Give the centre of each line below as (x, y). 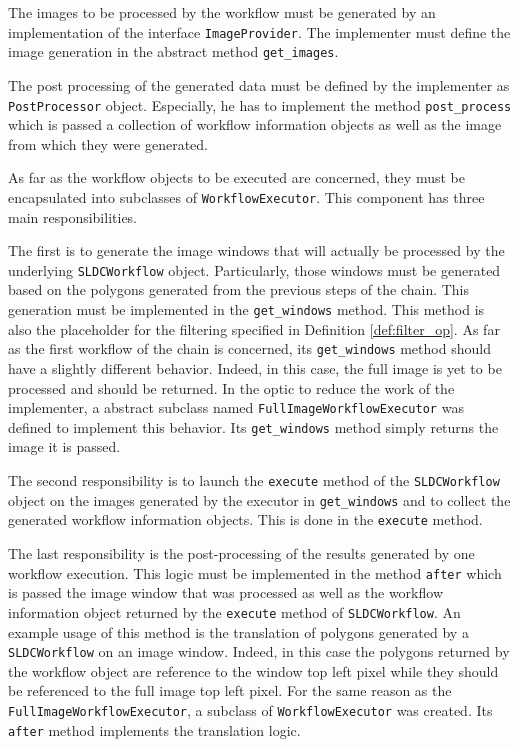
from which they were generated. (108, 143)
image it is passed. (64, 446)
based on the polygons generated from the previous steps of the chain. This (239, 289)
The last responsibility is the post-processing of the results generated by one (241, 553)
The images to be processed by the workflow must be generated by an (222, 12)
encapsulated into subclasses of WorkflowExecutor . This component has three (246, 196)
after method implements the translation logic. (154, 729)
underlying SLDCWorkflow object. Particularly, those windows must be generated (254, 269)
